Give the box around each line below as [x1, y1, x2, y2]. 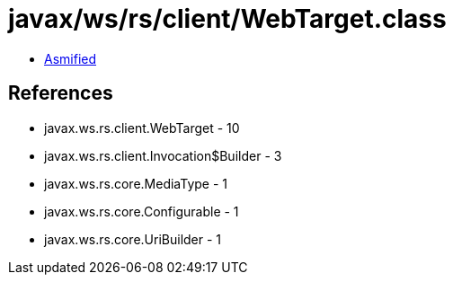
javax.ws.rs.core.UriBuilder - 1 [44, 231, 222, 247]
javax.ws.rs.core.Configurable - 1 [44, 203, 239, 219]
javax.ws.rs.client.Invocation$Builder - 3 [44, 147, 282, 163]
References [8, 82, 113, 105]
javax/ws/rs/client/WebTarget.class [8, 4, 447, 34]
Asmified [44, 50, 97, 66]
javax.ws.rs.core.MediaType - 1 [44, 175, 228, 191]
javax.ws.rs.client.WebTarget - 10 [44, 119, 240, 136]
